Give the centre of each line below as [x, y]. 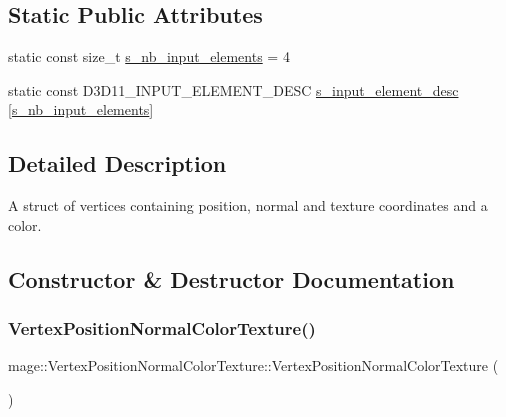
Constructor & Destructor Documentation [231, 278]
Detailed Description [117, 163]
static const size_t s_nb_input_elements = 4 [149, 56]
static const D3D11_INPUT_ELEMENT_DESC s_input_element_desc [233, 89]
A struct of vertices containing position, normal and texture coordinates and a [248, 205]
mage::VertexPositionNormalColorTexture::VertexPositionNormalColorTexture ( [253, 365]
